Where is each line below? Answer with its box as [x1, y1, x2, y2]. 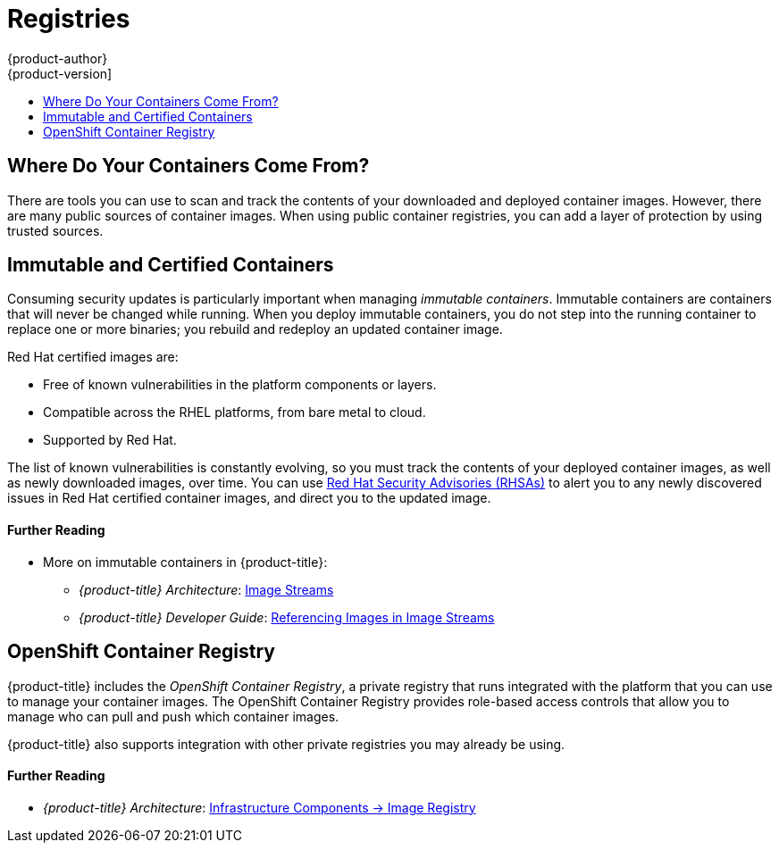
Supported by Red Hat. [43, 432, 177, 448]
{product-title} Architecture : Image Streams [79, 581, 334, 597]
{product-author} [7, 50, 108, 66]
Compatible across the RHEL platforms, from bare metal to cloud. [43, 404, 426, 421]
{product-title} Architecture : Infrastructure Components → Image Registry [43, 799, 476, 815]
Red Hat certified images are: [7, 349, 179, 365]
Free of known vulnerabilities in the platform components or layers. [43, 377, 437, 393]
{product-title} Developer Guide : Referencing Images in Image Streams [79, 609, 495, 625]
